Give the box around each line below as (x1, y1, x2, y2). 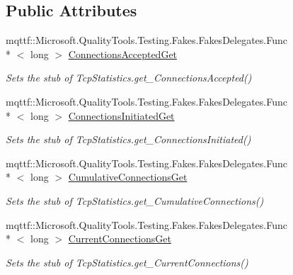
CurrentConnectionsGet (68, 231, 171, 246)
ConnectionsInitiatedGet (68, 108, 175, 123)
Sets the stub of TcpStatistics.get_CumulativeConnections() (6, 193, 264, 208)
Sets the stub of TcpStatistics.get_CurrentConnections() (6, 254, 248, 269)
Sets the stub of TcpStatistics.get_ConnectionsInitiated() (6, 132, 251, 147)
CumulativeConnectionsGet (68, 169, 188, 184)
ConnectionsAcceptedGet (68, 46, 178, 61)
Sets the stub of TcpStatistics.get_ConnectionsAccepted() (6, 70, 252, 85)
